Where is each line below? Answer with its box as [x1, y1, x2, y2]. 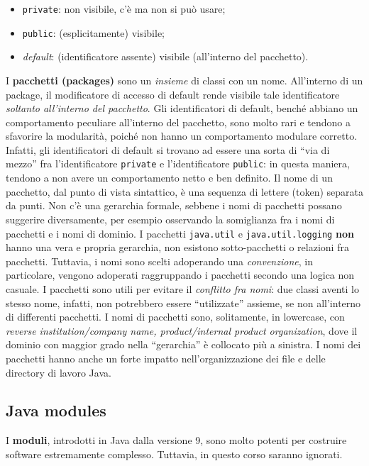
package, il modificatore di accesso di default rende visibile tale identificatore [6, 87, 340, 101]
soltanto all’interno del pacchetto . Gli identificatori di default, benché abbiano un [6, 101, 358, 116]
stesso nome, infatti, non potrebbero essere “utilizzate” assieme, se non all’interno [6, 295, 361, 310]
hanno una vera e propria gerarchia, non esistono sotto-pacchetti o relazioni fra [6, 240, 349, 255]
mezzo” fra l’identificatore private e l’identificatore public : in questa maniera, [6, 156, 350, 171]
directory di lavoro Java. [6, 365, 111, 379]
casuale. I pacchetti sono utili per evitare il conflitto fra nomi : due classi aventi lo [6, 281, 359, 296]
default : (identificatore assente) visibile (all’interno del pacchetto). [22, 49, 309, 64]
